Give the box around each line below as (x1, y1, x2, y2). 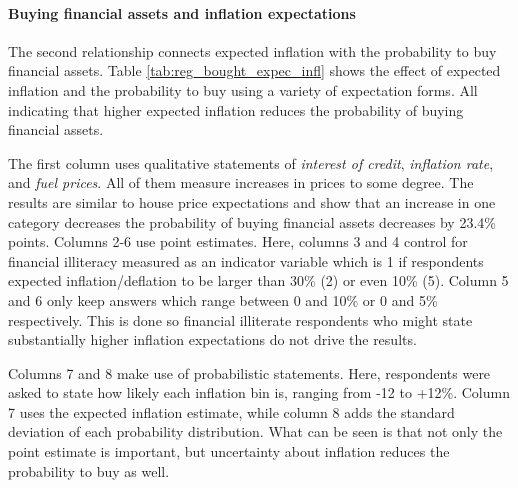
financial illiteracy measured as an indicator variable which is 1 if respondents (8, 250, 484, 271)
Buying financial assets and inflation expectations (8, 2, 356, 23)
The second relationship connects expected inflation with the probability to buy (8, 40, 497, 61)
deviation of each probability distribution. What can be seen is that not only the (8, 421, 503, 442)
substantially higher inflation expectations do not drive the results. (8, 329, 417, 350)
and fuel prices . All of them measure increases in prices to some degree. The (8, 172, 474, 193)
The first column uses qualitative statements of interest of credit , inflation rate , (8, 152, 494, 173)
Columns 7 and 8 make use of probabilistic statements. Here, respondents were (8, 362, 491, 383)
